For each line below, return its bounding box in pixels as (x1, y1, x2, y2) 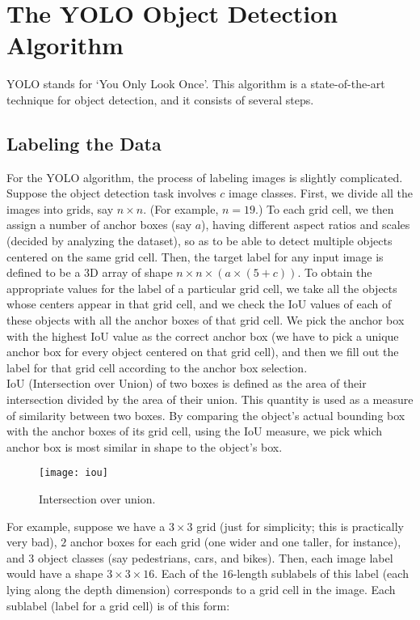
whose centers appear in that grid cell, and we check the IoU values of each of (6, 295, 392, 312)
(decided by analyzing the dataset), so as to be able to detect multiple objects (6, 232, 393, 249)
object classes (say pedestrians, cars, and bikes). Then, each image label (37, 549, 393, 566)
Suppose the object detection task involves (6, 185, 216, 202)
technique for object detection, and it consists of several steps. (6, 91, 314, 108)
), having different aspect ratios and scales (201, 216, 410, 233)
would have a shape (6, 565, 103, 582)
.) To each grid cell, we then (255, 200, 394, 217)
